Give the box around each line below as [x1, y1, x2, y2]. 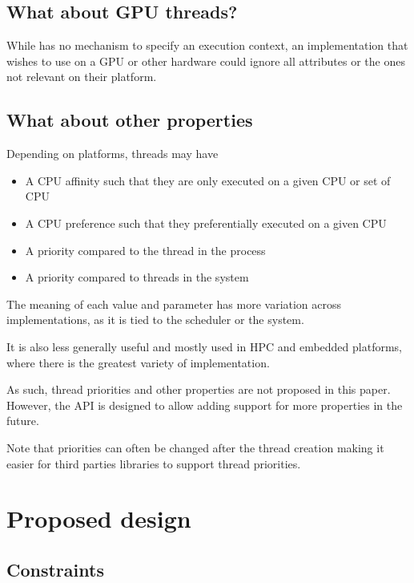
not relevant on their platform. [6, 68, 157, 85]
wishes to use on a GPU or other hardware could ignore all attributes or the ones [6, 52, 405, 69]
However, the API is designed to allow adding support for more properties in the [6, 396, 403, 413]
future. [6, 412, 39, 429]
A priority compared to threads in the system [25, 269, 249, 285]
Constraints [6, 557, 104, 581]
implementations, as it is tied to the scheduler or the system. [6, 311, 304, 328]
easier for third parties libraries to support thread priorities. [6, 455, 301, 472]
